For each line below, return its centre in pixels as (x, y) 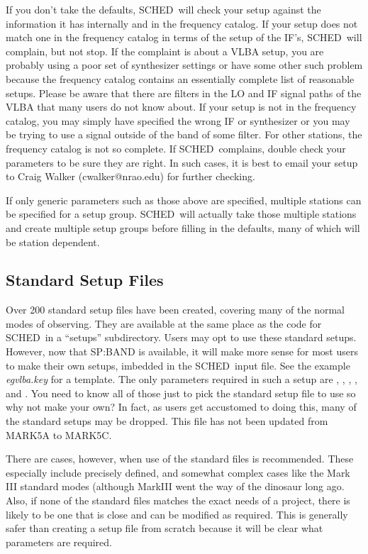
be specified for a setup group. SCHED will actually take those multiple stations (181, 214)
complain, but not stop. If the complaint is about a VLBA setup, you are (165, 51)
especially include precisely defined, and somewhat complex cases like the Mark (178, 472)
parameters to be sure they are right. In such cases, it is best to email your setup (182, 162)
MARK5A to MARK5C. (59, 434)
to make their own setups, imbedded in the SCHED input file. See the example (178, 365)
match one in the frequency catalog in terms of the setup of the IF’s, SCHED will (184, 37)
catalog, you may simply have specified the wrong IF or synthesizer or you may (178, 120)
